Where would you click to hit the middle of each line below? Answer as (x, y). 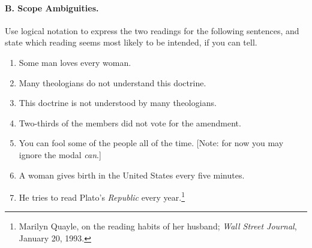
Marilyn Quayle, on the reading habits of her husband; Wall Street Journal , (158, 226)
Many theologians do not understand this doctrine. (112, 82)
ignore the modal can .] (60, 154)
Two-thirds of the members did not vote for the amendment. (130, 123)
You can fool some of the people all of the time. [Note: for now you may (151, 143)
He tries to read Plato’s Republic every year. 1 (102, 196)
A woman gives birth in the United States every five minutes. (132, 175)
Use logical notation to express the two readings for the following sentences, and (152, 30)
